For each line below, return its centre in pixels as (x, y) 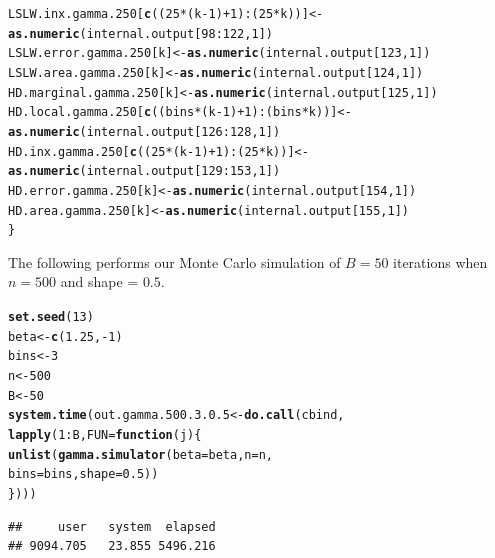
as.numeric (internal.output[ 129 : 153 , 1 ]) (144, 171)
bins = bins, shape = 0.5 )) (83, 474)
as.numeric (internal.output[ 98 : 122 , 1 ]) (140, 33)
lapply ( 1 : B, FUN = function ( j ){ (105, 435)
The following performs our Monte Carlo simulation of (174, 261)
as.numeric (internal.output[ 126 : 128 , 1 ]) (144, 131)
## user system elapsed (112, 526)
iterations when (440, 261)
